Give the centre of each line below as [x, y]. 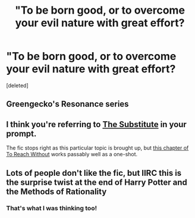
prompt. [21, 133]
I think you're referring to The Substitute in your [97, 124]
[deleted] [17, 85]
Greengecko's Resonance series [67, 104]
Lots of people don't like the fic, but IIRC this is [94, 173]
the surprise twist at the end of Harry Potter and [97, 182]
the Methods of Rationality [56, 192]
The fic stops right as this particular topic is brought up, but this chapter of [97, 148]
